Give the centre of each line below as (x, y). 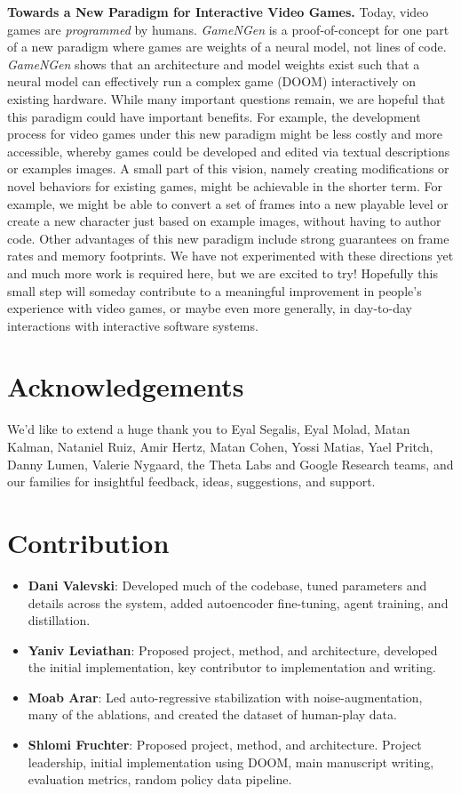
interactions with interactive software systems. (133, 325)
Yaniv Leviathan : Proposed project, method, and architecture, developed (233, 650)
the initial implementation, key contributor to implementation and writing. (232, 667)
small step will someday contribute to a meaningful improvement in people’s (215, 290)
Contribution (88, 542)
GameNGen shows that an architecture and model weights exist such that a (214, 64)
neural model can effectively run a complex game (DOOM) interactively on (211, 81)
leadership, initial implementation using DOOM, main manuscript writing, (231, 762)
